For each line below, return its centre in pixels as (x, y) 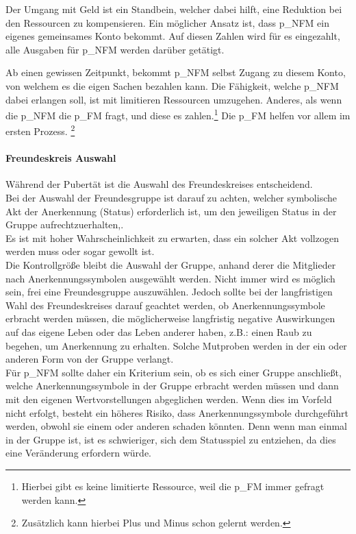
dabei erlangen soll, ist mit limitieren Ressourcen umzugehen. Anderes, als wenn (174, 99)
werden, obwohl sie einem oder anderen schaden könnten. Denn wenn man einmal (176, 426)
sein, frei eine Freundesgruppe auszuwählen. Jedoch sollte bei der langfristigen (169, 292)
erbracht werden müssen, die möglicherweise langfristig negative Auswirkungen (170, 318)
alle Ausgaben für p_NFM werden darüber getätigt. (115, 49)
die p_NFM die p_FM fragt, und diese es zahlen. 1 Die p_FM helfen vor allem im (178, 114)
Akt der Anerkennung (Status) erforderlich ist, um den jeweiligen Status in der (171, 211)
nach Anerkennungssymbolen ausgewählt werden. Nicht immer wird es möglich (170, 278)
